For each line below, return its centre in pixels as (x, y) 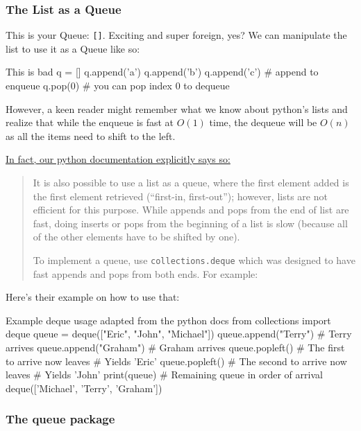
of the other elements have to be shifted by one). (136, 237)
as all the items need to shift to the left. (91, 135)
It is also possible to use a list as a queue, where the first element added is (191, 183)
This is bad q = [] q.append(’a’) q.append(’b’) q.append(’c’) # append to (162, 72)
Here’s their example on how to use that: (93, 297)
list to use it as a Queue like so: (73, 48)
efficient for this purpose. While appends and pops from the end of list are (191, 210)
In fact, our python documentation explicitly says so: (118, 159)
